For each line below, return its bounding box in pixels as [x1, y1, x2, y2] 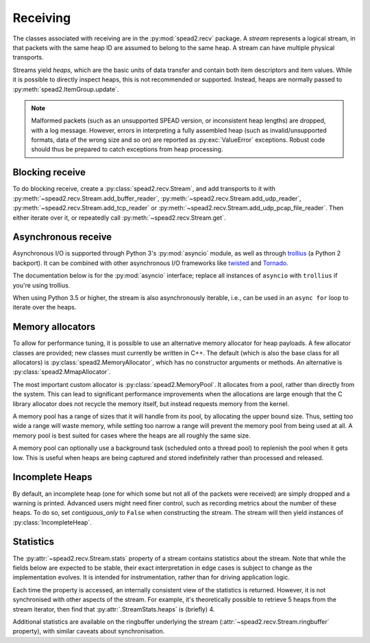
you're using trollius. [12, 281, 71, 289]
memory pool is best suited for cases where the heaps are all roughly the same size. [12, 431, 251, 440]
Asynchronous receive [12, 231, 112, 243]
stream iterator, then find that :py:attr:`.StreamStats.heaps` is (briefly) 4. [12, 605, 215, 613]
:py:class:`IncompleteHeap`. [12, 518, 92, 527]
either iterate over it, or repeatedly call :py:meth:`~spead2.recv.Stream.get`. [12, 213, 226, 222]
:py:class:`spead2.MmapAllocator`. [12, 368, 111, 376]
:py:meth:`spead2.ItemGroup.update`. [12, 85, 119, 93]
